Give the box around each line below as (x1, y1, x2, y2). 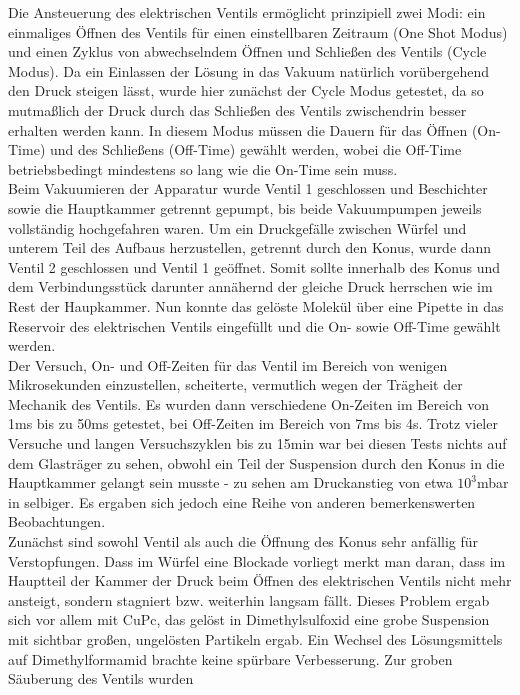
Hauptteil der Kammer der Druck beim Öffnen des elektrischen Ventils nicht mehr (8, 570, 512, 591)
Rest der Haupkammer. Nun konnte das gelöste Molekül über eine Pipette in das (8, 295, 504, 316)
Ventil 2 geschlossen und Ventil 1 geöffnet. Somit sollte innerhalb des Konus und (8, 256, 501, 277)
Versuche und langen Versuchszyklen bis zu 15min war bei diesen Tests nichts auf (8, 433, 507, 454)
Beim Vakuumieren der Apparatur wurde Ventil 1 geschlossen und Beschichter (8, 178, 488, 199)
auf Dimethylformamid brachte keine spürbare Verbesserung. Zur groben (8, 648, 453, 669)
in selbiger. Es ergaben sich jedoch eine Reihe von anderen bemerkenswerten (8, 491, 476, 512)
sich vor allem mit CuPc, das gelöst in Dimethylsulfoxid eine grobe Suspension (8, 609, 490, 630)
